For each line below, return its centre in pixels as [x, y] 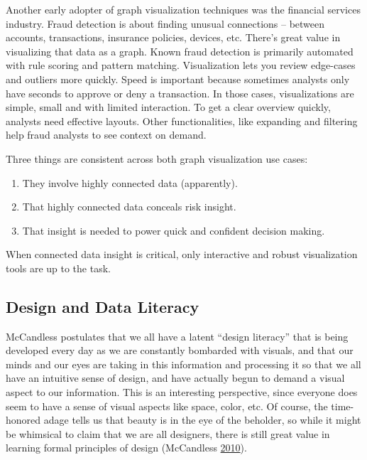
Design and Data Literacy [103, 306]
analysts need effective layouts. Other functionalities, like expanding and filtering [182, 121]
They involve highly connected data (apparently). [130, 182]
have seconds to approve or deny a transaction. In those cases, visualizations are [180, 93]
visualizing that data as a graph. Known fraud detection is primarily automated [180, 51]
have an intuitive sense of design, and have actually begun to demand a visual [175, 378]
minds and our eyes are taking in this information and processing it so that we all [183, 364]
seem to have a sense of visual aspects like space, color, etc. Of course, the [167, 406]
